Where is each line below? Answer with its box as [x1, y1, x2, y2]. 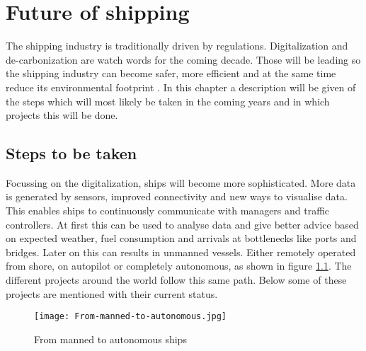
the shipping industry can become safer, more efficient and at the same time [6, 66, 336, 81]
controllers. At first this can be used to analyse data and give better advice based [6, 217, 359, 231]
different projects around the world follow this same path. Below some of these [6, 272, 347, 287]
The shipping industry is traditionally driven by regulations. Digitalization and [6, 38, 348, 53]
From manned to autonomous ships [34, 331, 187, 346]
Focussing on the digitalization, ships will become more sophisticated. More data [6, 175, 356, 190]
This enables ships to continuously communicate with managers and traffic [6, 203, 330, 218]
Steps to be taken [6, 142, 137, 164]
